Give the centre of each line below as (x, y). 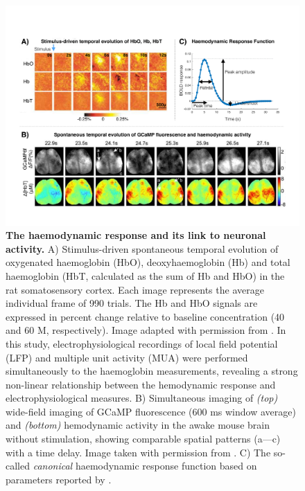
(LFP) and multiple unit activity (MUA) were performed (127, 357)
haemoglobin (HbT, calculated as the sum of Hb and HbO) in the (145, 275)
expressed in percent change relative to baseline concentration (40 (145, 316)
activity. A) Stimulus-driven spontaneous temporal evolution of (142, 248)
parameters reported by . (59, 479)
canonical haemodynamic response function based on (145, 466)
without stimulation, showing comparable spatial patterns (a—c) (143, 439)
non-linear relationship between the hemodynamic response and (141, 384)
